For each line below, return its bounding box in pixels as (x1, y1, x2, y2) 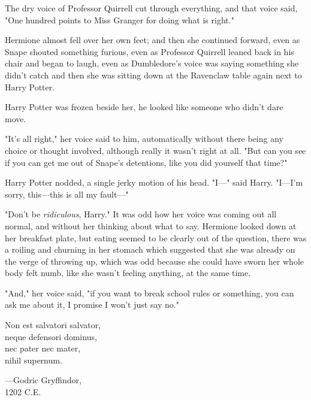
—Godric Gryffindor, (5, 374, 81, 386)
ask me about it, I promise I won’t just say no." (5, 298, 180, 311)
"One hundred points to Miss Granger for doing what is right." (5, 13, 234, 26)
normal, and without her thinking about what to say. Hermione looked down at (5, 219, 297, 232)
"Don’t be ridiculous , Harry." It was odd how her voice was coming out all (5, 208, 277, 220)
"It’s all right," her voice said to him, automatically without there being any (5, 132, 283, 145)
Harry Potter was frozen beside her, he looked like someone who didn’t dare (5, 101, 283, 113)
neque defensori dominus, (5, 330, 97, 343)
